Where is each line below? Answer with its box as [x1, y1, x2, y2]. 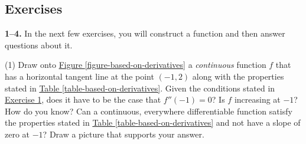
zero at [5, 127, 30, 140]
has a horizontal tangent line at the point [5, 70, 154, 82]
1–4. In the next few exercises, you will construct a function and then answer [5, 27, 285, 40]
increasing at [234, 93, 281, 106]
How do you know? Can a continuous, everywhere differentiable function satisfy [5, 104, 292, 117]
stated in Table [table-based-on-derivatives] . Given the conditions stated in [5, 81, 275, 94]
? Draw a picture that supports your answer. [43, 127, 204, 140]
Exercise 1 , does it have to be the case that [5, 93, 161, 106]
